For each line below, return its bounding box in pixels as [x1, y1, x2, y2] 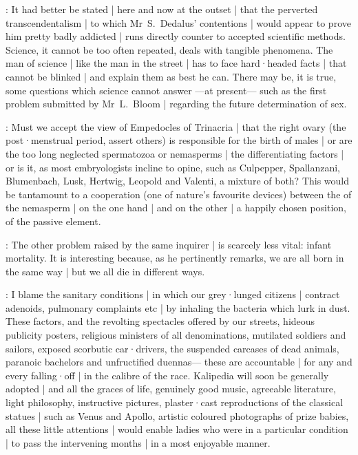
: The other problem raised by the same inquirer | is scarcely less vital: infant [6, 237, 332, 251]
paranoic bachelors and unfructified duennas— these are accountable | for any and [6, 355, 352, 369]
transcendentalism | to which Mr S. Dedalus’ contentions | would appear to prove [6, 15, 351, 30]
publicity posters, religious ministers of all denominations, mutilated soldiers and [6, 328, 346, 342]
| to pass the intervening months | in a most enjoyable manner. [6, 435, 271, 449]
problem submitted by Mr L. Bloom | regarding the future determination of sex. [6, 96, 347, 111]
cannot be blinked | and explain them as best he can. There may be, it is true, [6, 69, 337, 83]
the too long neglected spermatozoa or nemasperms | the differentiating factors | [6, 146, 344, 160]
